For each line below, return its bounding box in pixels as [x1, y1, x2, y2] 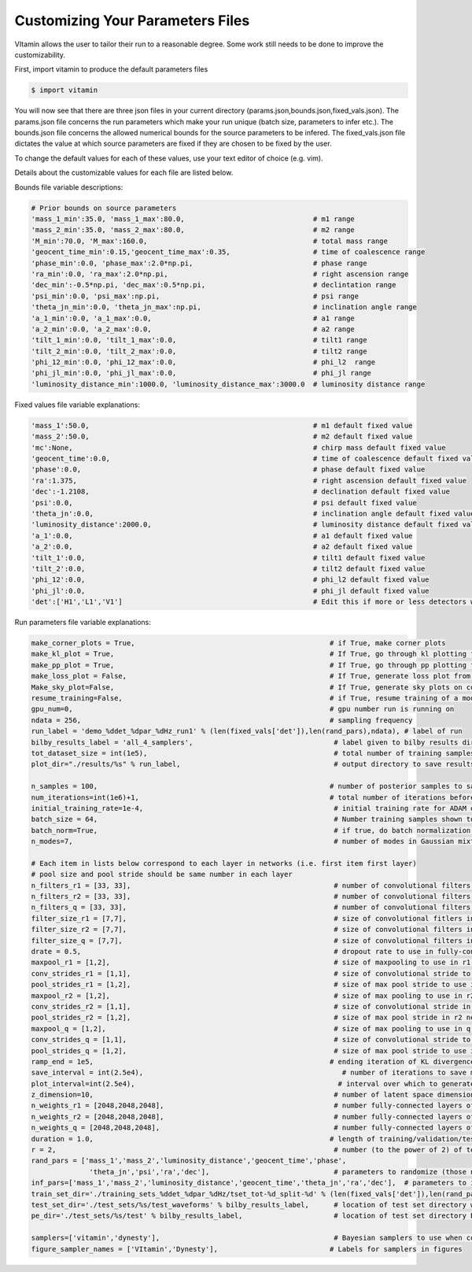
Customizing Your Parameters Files [14, 12, 250, 29]
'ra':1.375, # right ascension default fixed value [31, 476, 467, 485]
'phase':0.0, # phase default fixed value [31, 465, 426, 474]
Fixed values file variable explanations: [14, 400, 141, 409]
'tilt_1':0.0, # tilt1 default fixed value [31, 553, 426, 562]
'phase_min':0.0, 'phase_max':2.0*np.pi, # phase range [31, 258, 367, 268]
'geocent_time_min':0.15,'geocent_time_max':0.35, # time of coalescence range [31, 248, 426, 257]
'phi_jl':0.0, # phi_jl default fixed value [31, 586, 430, 595]
